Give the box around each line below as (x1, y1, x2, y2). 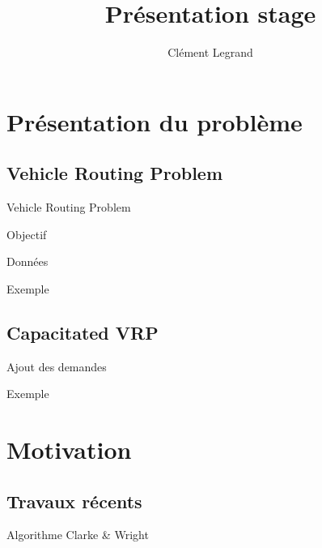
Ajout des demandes (6, 357, 107, 375)
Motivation (6, 433, 132, 466)
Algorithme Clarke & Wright (6, 526, 149, 543)
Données (6, 253, 49, 270)
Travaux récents (6, 488, 142, 513)
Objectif (6, 225, 47, 242)
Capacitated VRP (6, 319, 159, 345)
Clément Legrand (167, 44, 253, 61)
